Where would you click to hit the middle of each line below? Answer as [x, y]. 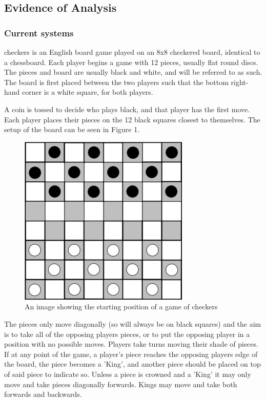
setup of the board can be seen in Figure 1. [72, 129]
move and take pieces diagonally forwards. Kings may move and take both [121, 384]
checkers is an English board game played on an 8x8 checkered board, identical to [132, 52]
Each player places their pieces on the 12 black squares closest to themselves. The [132, 119]
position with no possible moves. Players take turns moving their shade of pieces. [131, 344]
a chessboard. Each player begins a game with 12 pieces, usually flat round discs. [131, 62]
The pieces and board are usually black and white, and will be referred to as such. [133, 72]
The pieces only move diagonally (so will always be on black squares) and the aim [133, 323]
